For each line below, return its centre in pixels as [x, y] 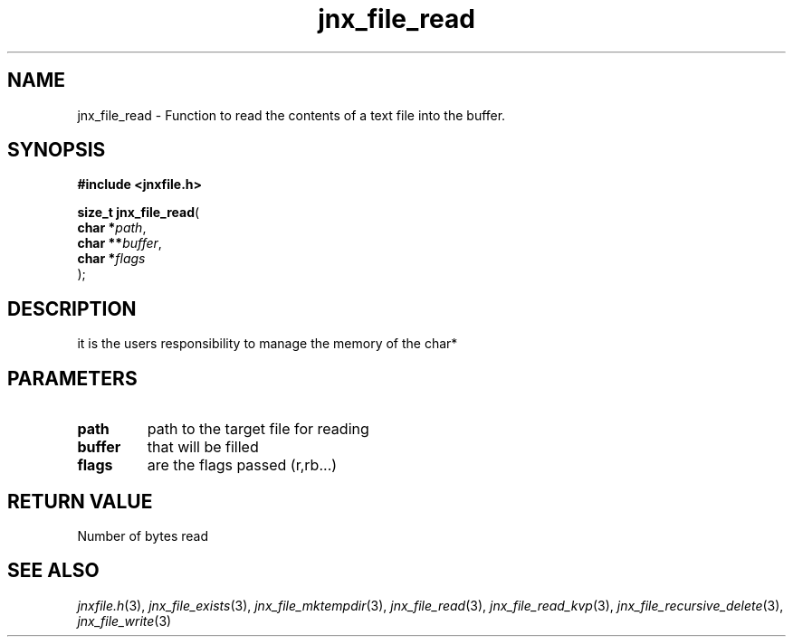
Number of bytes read [143, 535]
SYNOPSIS [57, 150]
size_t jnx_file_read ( [139, 213]
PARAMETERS [72, 378]
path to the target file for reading [258, 429]
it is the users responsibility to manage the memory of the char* [268, 344]
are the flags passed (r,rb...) [242, 465]
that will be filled [203, 447]
